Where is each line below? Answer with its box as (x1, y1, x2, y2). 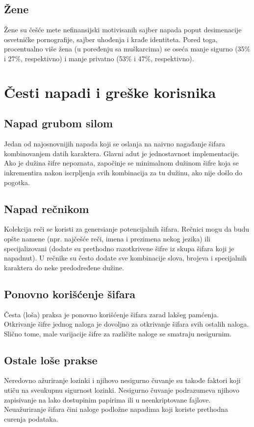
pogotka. (4, 177, 30, 187)
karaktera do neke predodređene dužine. (4, 262, 124, 272)
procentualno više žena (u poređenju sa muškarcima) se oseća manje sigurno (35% (4, 44, 251, 54)
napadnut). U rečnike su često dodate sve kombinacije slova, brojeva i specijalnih (4, 253, 247, 263)
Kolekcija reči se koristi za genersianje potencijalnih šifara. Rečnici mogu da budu (4, 224, 249, 234)
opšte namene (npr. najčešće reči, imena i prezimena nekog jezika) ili (4, 233, 211, 243)
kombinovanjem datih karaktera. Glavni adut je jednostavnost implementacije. (4, 148, 240, 158)
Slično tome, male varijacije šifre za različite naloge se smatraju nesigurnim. (4, 328, 232, 338)
